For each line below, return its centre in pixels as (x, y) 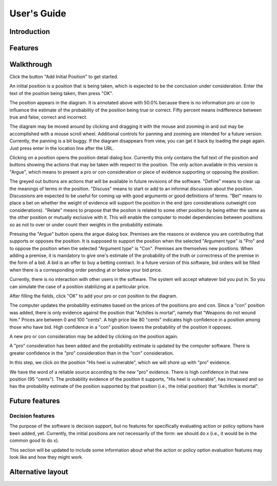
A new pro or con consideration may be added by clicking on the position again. (94, 336)
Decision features (32, 416)
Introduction (30, 32)
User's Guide (38, 13)
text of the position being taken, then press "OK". (61, 93)
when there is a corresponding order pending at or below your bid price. (86, 270)
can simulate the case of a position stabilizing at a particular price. (80, 286)
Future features (35, 401)
